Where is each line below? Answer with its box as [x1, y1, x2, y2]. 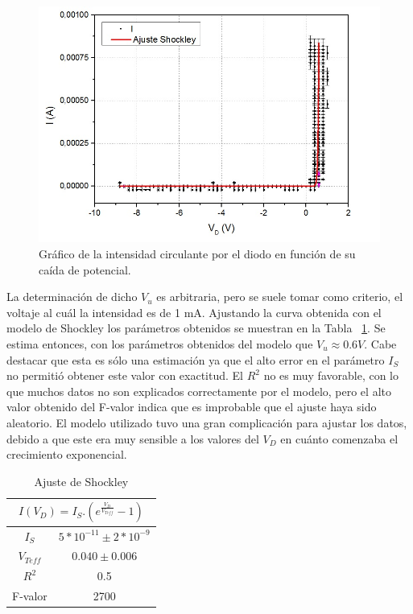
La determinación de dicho [6, 288, 138, 305]
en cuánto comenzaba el [280, 430, 399, 447]
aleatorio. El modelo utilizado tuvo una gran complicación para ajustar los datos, [6, 414, 407, 431]
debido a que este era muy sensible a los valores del [6, 430, 259, 447]
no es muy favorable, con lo [263, 367, 399, 384]
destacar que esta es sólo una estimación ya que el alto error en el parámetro [6, 351, 385, 368]
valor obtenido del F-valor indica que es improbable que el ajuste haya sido [6, 398, 377, 415]
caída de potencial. [39, 261, 131, 278]
